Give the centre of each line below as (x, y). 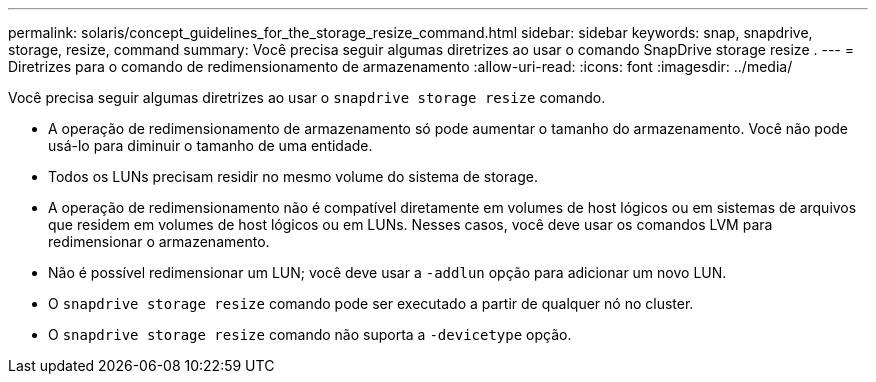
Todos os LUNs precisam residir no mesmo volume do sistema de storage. (293, 176)
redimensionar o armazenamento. (159, 241)
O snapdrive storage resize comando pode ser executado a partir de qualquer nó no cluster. (371, 303)
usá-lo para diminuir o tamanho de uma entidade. (210, 145)
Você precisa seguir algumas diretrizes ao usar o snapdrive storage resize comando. (307, 97)
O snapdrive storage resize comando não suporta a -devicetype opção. (310, 334)
